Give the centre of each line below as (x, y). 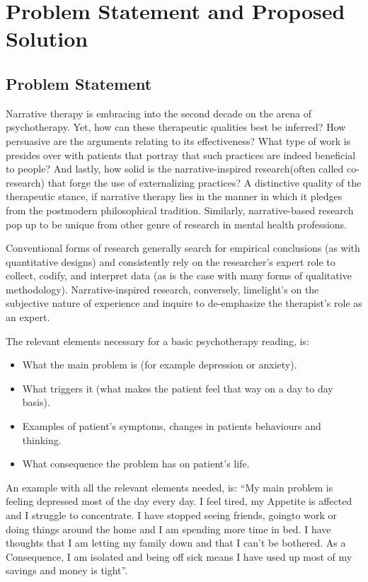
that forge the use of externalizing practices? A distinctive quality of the (205, 182)
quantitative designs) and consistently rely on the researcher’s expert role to (171, 261)
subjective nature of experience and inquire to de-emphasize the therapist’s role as (184, 303)
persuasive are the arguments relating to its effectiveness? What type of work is (178, 140)
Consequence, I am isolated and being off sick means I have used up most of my (179, 556)
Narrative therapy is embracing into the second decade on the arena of (159, 113)
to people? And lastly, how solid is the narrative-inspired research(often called (175, 169)
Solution (47, 39)
